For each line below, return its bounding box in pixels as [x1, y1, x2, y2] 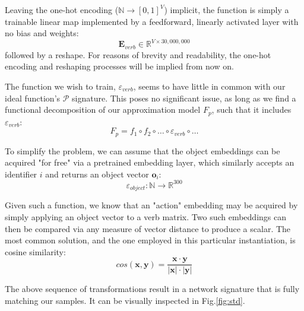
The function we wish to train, [5, 80, 116, 92]
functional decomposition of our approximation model [5, 103, 201, 116]
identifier [5, 167, 37, 180]
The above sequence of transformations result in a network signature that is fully [5, 283, 300, 295]
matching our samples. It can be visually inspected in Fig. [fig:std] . [5, 294, 245, 306]
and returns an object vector [45, 167, 149, 180]
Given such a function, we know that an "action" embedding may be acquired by [5, 199, 298, 211]
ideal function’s [5, 91, 61, 104]
